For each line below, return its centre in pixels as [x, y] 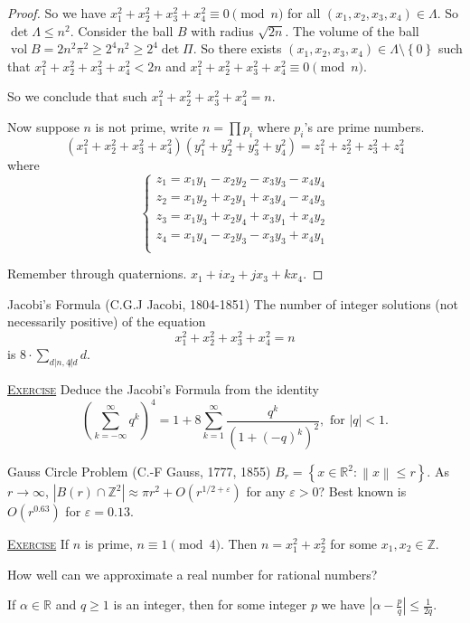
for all [304, 13]
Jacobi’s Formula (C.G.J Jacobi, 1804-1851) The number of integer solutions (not [233, 303]
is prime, [108, 544]
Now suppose [43, 126]
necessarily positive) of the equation [107, 321]
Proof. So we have [57, 13]
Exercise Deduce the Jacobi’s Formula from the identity [163, 389]
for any [266, 491]
